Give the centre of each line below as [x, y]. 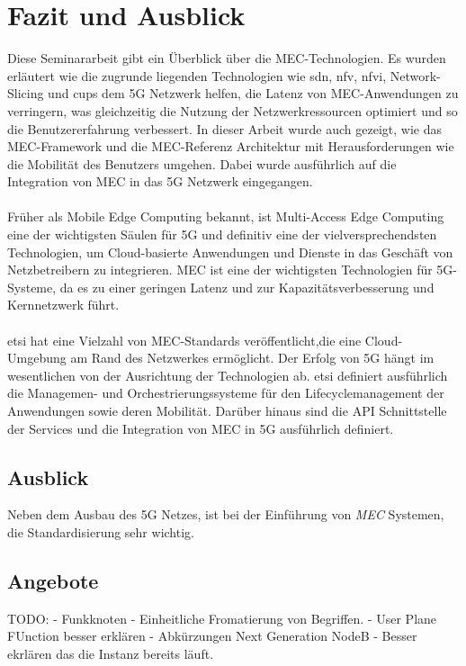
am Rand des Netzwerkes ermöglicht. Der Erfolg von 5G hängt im [252, 358]
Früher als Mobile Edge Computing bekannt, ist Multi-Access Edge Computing [226, 216]
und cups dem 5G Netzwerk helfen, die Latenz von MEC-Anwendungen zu [253, 93]
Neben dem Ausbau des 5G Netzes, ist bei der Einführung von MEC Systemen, [226, 514]
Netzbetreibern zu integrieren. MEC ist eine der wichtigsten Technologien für [220, 270]
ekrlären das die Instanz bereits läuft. [111, 653]
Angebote [53, 580]
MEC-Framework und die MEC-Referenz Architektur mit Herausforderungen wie [231, 146]
